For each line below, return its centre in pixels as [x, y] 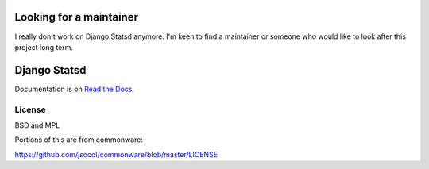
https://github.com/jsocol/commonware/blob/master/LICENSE [116, 154]
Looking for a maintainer [77, 17]
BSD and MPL [37, 125]
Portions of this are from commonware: [79, 140]
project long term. [44, 47]
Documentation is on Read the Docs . [75, 89]
